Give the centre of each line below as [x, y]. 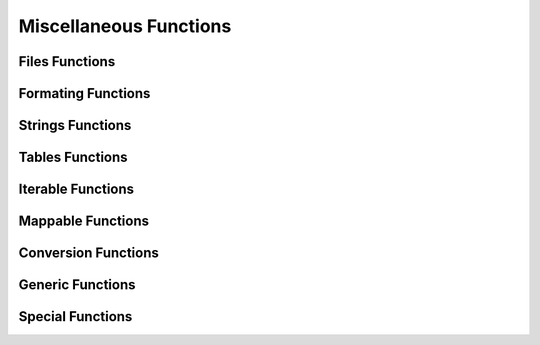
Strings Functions [75, 125]
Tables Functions [73, 157]
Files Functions [67, 61]
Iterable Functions [76, 189]
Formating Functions [84, 93]
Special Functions [75, 316]
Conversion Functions [88, 253]
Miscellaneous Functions [125, 26]
